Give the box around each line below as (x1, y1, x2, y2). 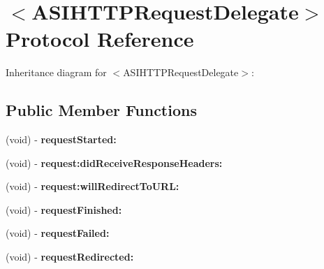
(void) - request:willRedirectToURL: (6, 179, 179, 194)
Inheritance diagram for (6, 65, 107, 80)
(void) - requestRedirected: (6, 249, 134, 264)
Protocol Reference (6, 24, 194, 53)
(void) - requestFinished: (6, 202, 122, 217)
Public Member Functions (6, 99, 197, 121)
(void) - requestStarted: (6, 132, 117, 147)
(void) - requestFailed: (6, 226, 110, 240)
